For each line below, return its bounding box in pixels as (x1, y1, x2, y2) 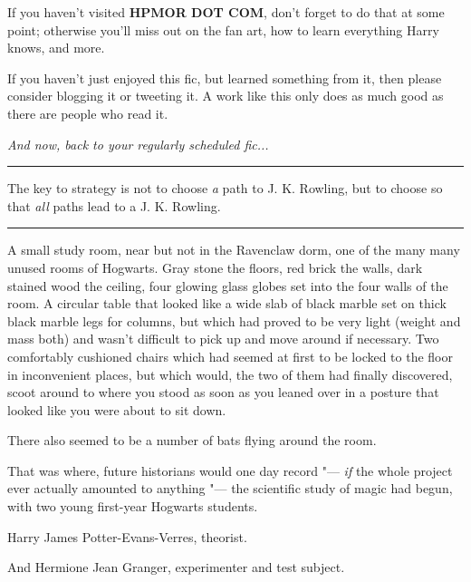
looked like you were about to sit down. (7, 400, 226, 419)
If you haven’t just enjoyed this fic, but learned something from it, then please (7, 68, 442, 87)
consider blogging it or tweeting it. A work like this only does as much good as (7, 86, 444, 105)
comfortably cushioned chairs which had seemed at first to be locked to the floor (7, 346, 453, 365)
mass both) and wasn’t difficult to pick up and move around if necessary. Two (7, 329, 439, 348)
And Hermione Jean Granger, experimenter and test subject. (7, 558, 345, 577)
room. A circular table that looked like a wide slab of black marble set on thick (7, 294, 447, 313)
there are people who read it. (7, 103, 168, 122)
